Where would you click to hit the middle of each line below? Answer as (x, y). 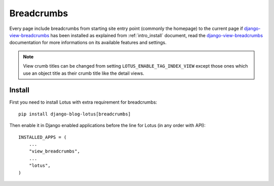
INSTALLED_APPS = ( (43, 137)
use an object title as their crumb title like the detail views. (84, 73)
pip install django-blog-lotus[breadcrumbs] (75, 114)
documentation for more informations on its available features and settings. (88, 43)
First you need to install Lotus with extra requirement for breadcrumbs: (83, 102)
